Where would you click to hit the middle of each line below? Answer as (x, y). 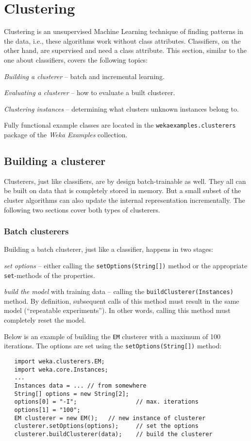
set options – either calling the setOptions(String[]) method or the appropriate (126, 265)
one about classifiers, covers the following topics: (76, 59)
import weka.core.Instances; (61, 369)
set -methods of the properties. (50, 275)
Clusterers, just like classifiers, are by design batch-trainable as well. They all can (125, 181)
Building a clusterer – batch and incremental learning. (84, 76)
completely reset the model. (45, 320)
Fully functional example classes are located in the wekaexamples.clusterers (120, 125)
